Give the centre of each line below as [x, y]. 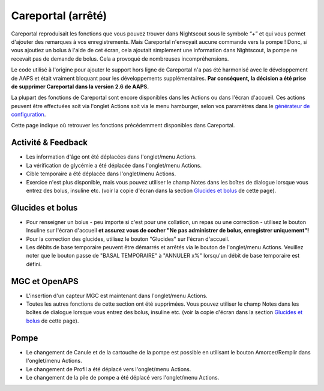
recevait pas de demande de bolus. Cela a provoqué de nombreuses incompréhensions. [120, 59]
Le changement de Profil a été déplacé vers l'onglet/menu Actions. [109, 369]
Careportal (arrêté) [59, 16]
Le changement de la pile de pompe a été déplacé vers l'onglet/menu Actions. [123, 377]
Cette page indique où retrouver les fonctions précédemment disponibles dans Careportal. [123, 126]
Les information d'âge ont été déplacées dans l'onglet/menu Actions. [112, 157]
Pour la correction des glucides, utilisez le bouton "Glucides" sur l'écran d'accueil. [128, 239]
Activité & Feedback [49, 143]
